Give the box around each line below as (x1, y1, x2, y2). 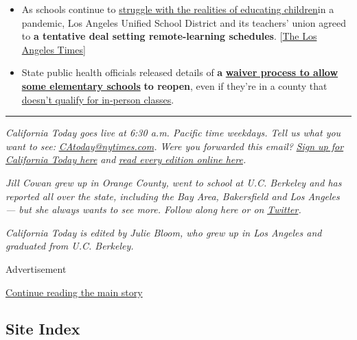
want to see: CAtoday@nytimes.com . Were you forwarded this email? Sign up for (5, 138, 344, 153)
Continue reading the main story (5, 284, 143, 299)
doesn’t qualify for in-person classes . (21, 92, 174, 106)
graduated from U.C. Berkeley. (5, 239, 134, 253)
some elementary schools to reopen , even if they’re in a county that (21, 78, 327, 93)
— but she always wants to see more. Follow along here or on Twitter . (5, 202, 301, 217)
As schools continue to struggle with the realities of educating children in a (21, 2, 334, 16)
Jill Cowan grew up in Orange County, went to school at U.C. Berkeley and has (5, 175, 342, 189)
